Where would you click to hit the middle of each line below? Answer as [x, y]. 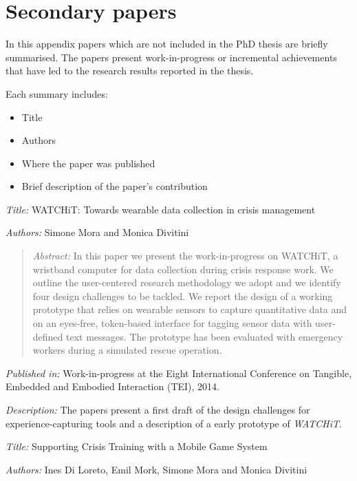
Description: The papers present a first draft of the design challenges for [158, 409]
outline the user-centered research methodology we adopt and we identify [187, 282]
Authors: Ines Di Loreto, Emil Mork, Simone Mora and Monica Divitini [156, 469]
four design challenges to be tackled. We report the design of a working [183, 296]
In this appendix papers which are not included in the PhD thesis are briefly [167, 44]
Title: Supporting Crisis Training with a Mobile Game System [137, 446]
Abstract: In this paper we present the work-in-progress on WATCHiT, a [185, 256]
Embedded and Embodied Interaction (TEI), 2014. [112, 386]
